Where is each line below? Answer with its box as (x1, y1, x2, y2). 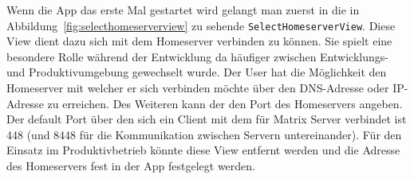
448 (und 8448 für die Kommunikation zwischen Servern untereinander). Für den (6, 126, 402, 142)
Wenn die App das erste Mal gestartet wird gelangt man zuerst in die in (6, 2, 360, 18)
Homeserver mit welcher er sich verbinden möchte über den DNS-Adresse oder (6, 80, 389, 96)
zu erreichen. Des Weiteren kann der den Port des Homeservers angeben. (47, 95, 403, 111)
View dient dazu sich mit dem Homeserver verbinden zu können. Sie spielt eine (6, 33, 392, 49)
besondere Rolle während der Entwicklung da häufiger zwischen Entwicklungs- (6, 48, 388, 64)
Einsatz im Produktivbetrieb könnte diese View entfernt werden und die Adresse (6, 142, 400, 158)
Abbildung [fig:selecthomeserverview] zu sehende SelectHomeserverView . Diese (6, 17, 396, 33)
